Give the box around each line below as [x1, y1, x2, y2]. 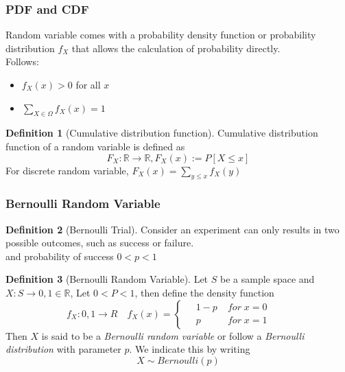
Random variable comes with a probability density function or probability [5, 27, 316, 42]
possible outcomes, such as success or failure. [5, 235, 194, 250]
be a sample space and [219, 272, 315, 286]
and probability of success [5, 248, 114, 263]
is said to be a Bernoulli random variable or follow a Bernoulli [41, 328, 305, 342]
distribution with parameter [5, 342, 121, 356]
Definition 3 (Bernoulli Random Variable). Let [5, 272, 209, 286]
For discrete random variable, [5, 163, 129, 177]
